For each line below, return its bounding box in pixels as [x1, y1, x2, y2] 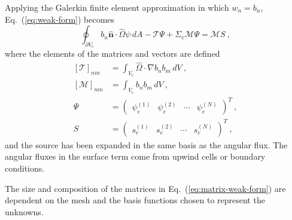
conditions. [5, 161, 45, 174]
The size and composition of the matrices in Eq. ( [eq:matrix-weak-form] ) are [5, 182, 286, 194]
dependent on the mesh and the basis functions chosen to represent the [5, 194, 265, 206]
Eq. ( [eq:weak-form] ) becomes [5, 13, 115, 25]
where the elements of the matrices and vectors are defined [5, 47, 220, 60]
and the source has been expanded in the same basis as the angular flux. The [5, 138, 288, 151]
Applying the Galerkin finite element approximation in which [5, 1, 229, 13]
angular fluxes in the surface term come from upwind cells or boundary [5, 150, 266, 163]
